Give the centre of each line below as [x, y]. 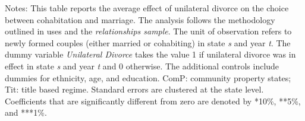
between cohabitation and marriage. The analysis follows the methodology [140, 19]
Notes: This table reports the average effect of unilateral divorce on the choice [147, 8]
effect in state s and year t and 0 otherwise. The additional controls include [142, 66]
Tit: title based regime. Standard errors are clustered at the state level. [134, 89]
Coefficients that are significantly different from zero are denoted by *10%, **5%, [153, 101]
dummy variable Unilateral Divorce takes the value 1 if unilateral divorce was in [150, 54]
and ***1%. [26, 112]
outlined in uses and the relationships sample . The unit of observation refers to [148, 31]
